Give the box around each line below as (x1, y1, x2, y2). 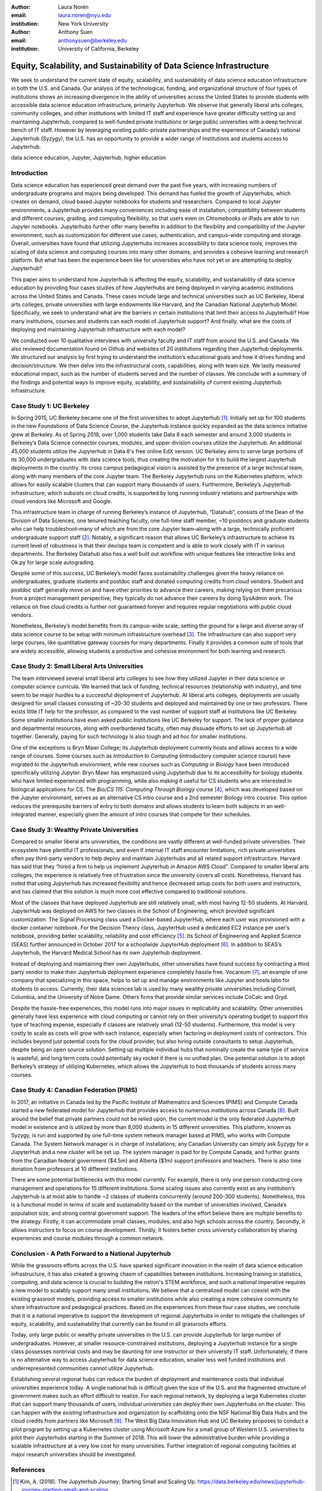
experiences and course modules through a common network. (11, 1235, 165, 1242)
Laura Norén (58, 4, 89, 10)
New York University (58, 20, 109, 27)
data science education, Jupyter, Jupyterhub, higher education (11, 154, 166, 161)
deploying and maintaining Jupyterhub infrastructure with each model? (11, 326, 185, 333)
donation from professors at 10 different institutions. (11, 1165, 139, 1172)
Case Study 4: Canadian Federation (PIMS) (11, 1086, 138, 1094)
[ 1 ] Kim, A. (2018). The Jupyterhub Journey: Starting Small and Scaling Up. (13, 1478, 197, 1485)
